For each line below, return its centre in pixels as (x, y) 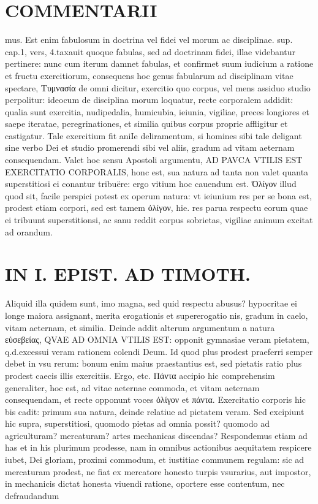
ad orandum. (29, 231)
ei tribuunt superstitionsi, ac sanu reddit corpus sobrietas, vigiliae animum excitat (159, 220)
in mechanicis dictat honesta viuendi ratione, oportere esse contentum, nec (145, 483)
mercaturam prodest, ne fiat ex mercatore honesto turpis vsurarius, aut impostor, (158, 471)
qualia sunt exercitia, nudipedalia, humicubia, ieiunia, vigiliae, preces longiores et (157, 111)
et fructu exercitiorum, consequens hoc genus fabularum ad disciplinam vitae (149, 75)
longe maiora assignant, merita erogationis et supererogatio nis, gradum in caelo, (157, 315)
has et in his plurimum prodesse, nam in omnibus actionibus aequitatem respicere (158, 447)
